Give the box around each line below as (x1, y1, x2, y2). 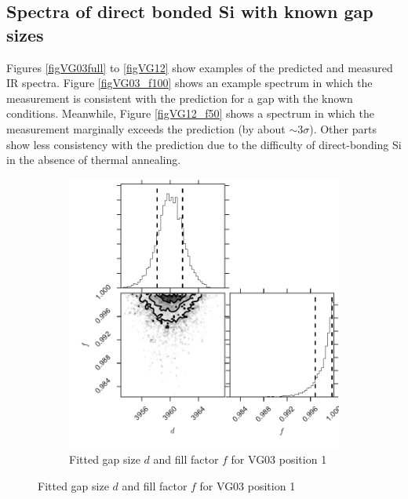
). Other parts (309, 120, 377, 137)
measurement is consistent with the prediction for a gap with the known (6, 89, 353, 106)
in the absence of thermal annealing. (6, 151, 181, 168)
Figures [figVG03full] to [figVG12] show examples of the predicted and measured (6, 59, 393, 75)
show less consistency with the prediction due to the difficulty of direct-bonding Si (6, 136, 402, 152)
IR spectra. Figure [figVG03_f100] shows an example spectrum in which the (6, 75, 373, 91)
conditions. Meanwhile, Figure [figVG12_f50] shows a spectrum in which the (6, 105, 374, 122)
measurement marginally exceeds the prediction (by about (6, 120, 286, 137)
